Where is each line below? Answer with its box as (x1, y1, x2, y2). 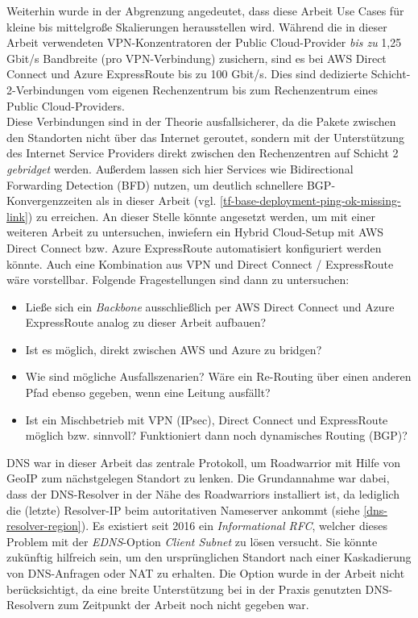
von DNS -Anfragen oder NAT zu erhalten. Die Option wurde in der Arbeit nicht (6, 565, 405, 581)
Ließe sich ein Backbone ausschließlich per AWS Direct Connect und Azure (25, 298, 395, 315)
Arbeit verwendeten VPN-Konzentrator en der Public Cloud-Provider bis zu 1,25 (6, 34, 402, 51)
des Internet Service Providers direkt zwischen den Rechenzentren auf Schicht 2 (6, 144, 399, 161)
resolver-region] (6, 517, 81, 534)
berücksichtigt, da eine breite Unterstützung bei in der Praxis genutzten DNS (6, 580, 389, 597)
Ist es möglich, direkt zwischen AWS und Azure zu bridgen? (25, 340, 322, 357)
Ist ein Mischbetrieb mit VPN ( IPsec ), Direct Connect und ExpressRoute (25, 411, 388, 428)
